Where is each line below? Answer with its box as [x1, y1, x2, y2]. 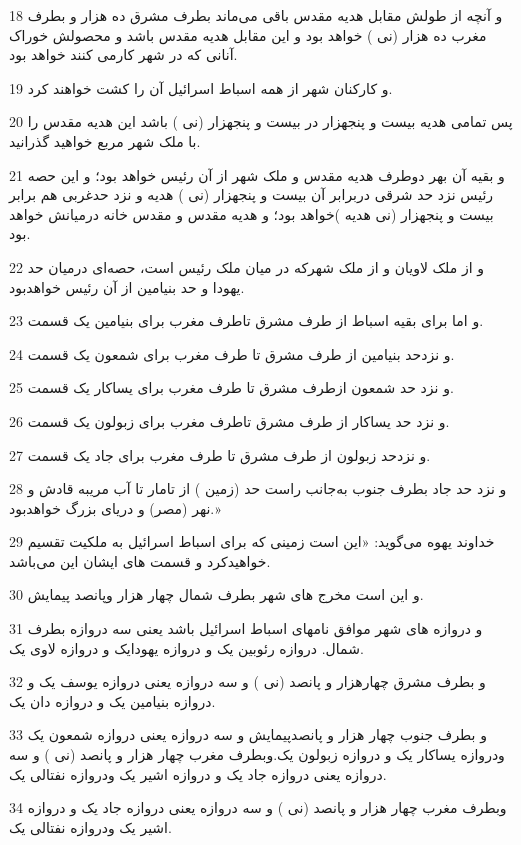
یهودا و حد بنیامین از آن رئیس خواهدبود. [9, 276, 245, 297]
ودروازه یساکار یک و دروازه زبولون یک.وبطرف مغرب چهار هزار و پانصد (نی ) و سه [9, 744, 505, 765]
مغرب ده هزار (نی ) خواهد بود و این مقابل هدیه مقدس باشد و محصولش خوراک [9, 24, 487, 45]
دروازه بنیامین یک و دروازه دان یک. [9, 690, 216, 711]
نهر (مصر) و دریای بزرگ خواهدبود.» [9, 497, 221, 518]
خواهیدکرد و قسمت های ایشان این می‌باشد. [9, 550, 271, 571]
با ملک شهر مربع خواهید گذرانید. [9, 130, 201, 151]
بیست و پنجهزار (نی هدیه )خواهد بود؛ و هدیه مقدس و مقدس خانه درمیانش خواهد [9, 203, 494, 224]
